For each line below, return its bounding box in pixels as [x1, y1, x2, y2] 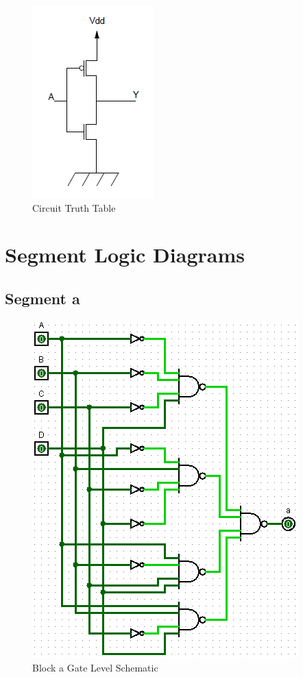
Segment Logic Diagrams [5, 241, 245, 269]
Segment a [5, 287, 80, 308]
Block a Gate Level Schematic [32, 661, 158, 675]
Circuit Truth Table [32, 200, 116, 214]
